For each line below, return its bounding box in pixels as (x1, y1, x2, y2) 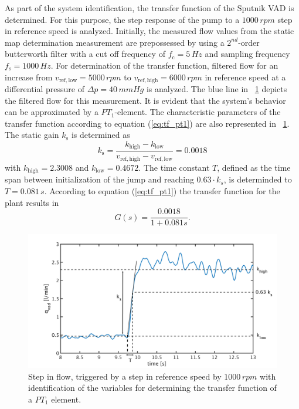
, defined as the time (217, 161, 291, 173)
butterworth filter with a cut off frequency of (5, 48, 165, 60)
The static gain (5, 129, 59, 141)
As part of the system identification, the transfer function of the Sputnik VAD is (5, 2, 294, 13)
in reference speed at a (205, 70, 286, 83)
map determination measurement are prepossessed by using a (5, 36, 225, 48)
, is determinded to (223, 173, 292, 185)
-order (238, 36, 260, 48)
